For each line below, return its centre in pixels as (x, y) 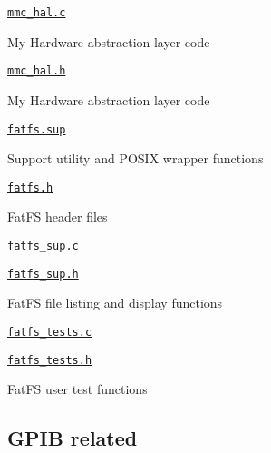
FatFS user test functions (77, 389)
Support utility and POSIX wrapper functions (135, 158)
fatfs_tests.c (50, 332)
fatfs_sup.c (43, 246)
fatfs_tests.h (50, 360)
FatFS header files (58, 217)
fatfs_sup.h (43, 274)
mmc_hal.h (37, 71)
